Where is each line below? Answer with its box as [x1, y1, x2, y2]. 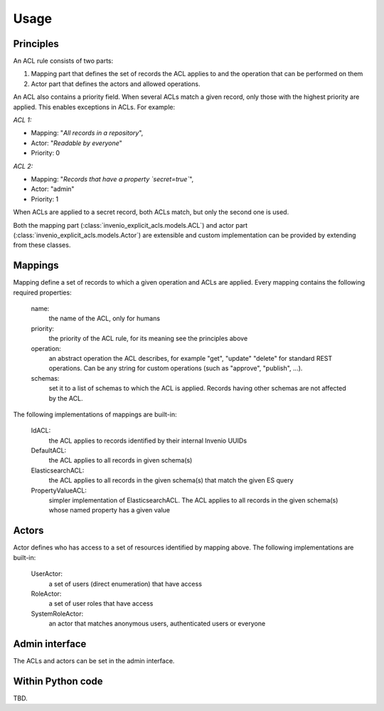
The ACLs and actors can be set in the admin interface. [13, 656, 175, 665]
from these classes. [13, 241, 71, 249]
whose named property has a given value [48, 506, 171, 515]
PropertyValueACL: [31, 486, 87, 495]
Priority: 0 [31, 149, 60, 157]
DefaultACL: [31, 446, 67, 455]
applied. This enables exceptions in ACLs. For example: [13, 102, 176, 111]
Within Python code [13, 675, 103, 687]
